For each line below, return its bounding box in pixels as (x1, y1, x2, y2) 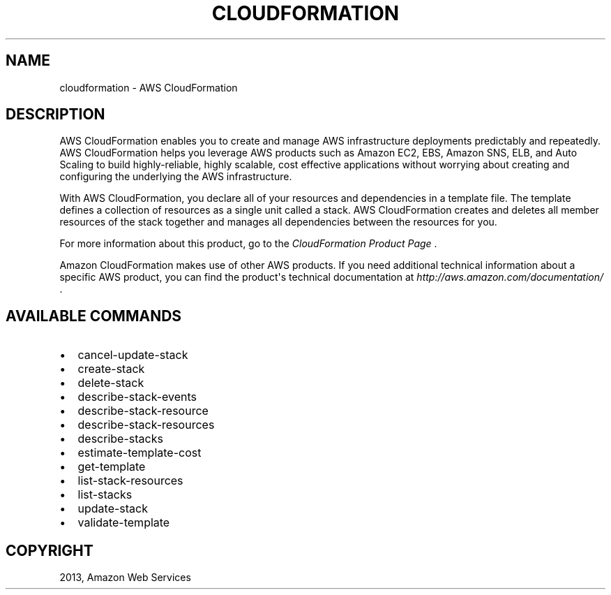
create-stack (77, 362, 145, 376)
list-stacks (77, 487, 133, 502)
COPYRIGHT (6, 541, 93, 559)
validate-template (77, 515, 170, 530)
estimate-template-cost (77, 446, 202, 460)
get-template (77, 460, 146, 474)
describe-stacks (77, 432, 163, 446)
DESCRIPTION (6, 105, 105, 124)
